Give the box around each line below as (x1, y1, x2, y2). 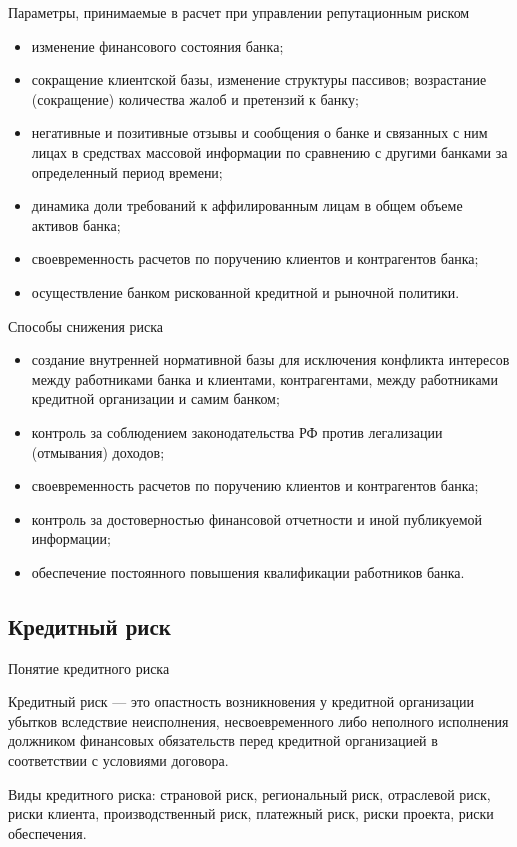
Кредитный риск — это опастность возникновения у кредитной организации (8, 691, 475, 712)
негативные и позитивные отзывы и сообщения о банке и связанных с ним (31, 122, 488, 143)
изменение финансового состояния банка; (31, 35, 284, 56)
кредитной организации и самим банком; (31, 388, 280, 409)
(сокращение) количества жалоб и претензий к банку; (31, 88, 359, 109)
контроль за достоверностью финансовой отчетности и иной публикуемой (31, 508, 483, 529)
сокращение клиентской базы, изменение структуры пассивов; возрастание (31, 69, 487, 90)
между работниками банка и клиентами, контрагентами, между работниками (31, 368, 498, 389)
